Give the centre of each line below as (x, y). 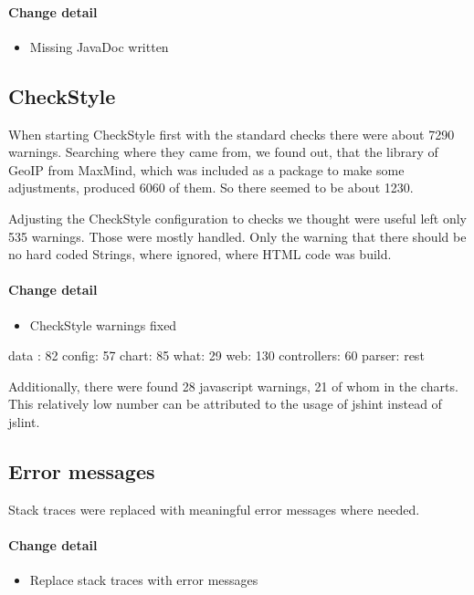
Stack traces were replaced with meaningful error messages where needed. (214, 509)
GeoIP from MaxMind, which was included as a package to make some (206, 169)
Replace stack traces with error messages (144, 580)
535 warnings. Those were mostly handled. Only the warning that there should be (237, 236)
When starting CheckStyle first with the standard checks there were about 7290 (232, 134)
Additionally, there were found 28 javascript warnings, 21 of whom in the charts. (233, 386)
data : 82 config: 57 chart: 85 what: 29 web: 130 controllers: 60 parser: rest (216, 355)
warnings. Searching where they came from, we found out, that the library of (223, 152)
